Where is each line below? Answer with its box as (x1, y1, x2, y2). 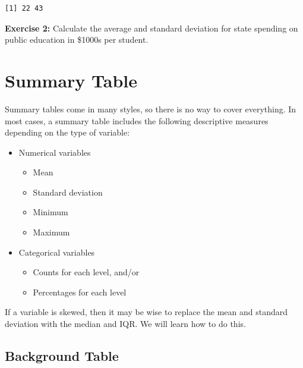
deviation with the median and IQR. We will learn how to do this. (5, 317, 246, 330)
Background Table (5, 347, 119, 365)
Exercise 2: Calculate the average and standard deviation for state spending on (5, 21, 298, 34)
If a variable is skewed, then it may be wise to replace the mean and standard (5, 306, 288, 318)
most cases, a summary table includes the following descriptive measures (5, 114, 269, 127)
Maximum (33, 226, 70, 238)
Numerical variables (18, 146, 91, 158)
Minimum (33, 206, 68, 218)
